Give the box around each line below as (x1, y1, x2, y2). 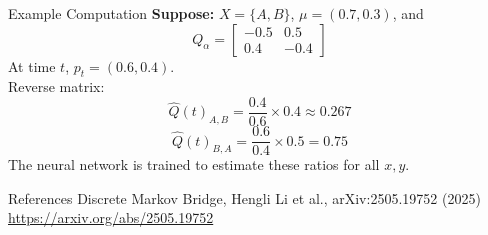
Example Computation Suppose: (8, 3, 215, 23)
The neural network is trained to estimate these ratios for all (8, 154, 380, 175)
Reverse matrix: (8, 76, 105, 97)
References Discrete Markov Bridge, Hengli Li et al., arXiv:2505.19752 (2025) (8, 187, 481, 208)
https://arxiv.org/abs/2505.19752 (8, 207, 214, 228)
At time (8, 55, 56, 76)
